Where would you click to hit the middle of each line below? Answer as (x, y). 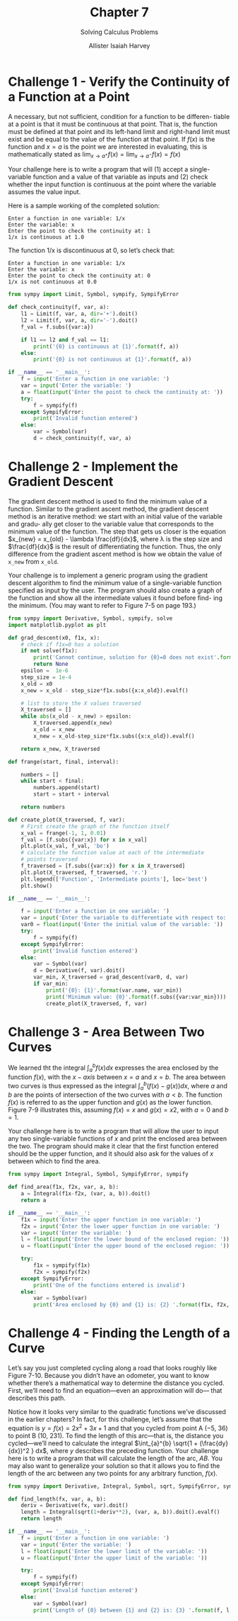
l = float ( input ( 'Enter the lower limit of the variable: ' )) (114, 1551)
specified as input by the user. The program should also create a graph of (115, 590)
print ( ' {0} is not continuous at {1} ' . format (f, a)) (113, 360)
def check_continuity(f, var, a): (59, 307)
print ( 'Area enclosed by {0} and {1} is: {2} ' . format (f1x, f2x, (132, 1305)
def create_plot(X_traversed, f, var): (67, 820)
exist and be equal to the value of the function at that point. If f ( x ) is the (112, 139)
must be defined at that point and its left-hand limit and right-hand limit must (119, 131)
